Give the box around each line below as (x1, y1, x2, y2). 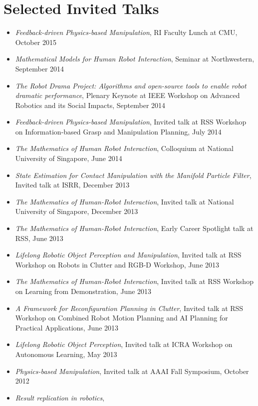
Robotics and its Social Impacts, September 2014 (15, 99, 166, 110)
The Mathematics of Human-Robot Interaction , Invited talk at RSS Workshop (15, 276, 254, 286)
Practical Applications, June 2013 (15, 322, 119, 332)
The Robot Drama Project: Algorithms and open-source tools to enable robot (15, 80, 247, 90)
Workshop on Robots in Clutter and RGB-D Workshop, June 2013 (15, 259, 220, 269)
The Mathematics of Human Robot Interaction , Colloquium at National (15, 143, 234, 153)
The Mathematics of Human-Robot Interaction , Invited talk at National (15, 196, 234, 206)
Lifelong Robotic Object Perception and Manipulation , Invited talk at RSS (15, 249, 242, 260)
